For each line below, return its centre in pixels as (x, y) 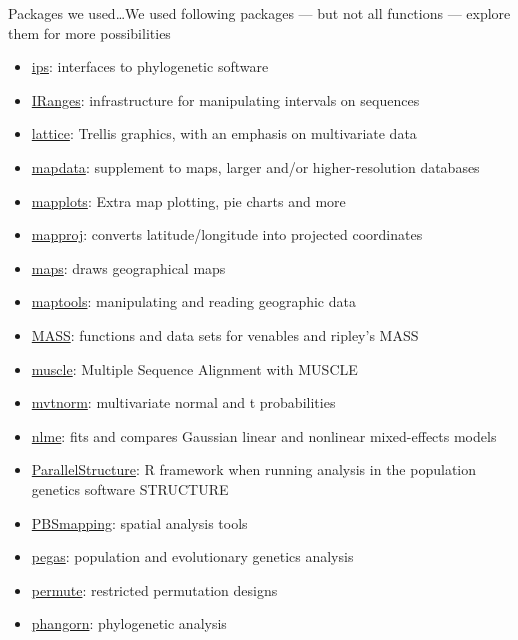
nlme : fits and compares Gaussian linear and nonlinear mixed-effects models (264, 435)
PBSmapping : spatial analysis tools (139, 522)
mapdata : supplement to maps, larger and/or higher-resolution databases (255, 166)
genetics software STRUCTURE (130, 488)
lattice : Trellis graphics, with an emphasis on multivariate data (224, 133)
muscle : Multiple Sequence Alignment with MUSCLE (194, 368)
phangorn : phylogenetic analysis (129, 623)
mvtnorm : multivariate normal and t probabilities (183, 402)
